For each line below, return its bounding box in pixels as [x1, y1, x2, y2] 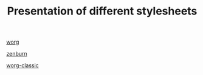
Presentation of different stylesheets [7, 4, 198, 18]
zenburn [6, 50, 27, 57]
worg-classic [6, 62, 40, 69]
